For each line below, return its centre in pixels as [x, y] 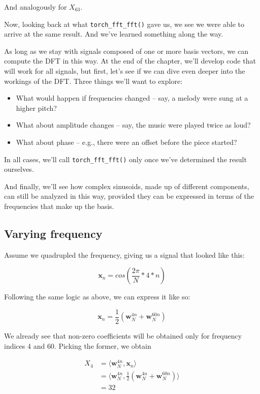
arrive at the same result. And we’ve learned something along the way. [114, 34]
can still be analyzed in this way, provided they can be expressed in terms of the [129, 196]
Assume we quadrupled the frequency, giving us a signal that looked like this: [124, 254]
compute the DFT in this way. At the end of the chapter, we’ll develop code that [130, 61]
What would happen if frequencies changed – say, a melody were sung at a [132, 98]
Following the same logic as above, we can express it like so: [97, 297]
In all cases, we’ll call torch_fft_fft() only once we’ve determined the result [125, 159]
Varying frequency [53, 234]
